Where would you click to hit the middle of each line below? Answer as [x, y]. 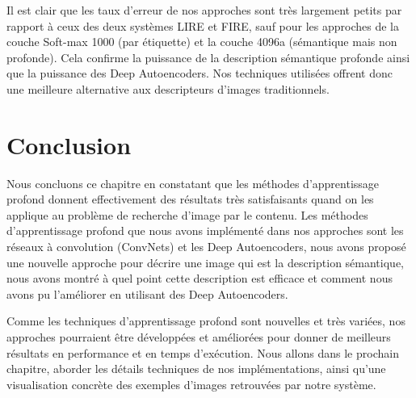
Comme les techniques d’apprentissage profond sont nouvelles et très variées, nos [206, 321]
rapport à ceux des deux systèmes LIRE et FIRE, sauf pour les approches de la [203, 25]
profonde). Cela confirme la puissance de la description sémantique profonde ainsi [208, 57]
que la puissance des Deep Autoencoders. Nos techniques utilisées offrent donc [200, 73]
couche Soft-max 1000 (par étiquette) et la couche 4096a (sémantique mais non [202, 42]
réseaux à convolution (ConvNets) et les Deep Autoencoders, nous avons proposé [206, 247]
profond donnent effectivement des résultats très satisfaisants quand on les [190, 199]
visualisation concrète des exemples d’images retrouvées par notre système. [191, 384]
